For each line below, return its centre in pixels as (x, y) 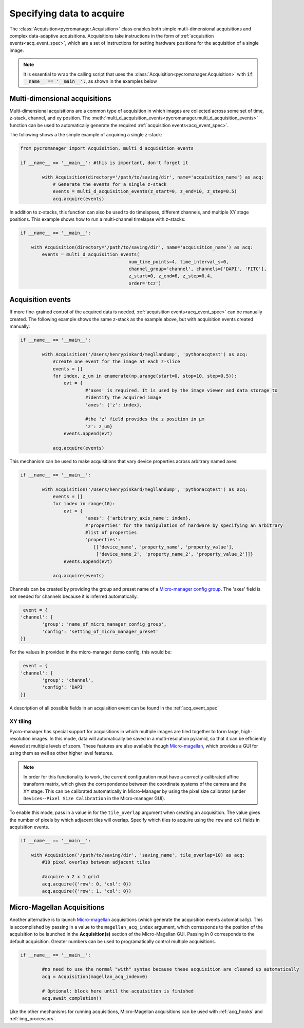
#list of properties (111, 533)
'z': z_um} (99, 426)
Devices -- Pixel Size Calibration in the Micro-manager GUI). (94, 799)
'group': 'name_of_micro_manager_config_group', (104, 624)
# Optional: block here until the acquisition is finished (118, 991)
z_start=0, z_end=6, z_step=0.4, (171, 276)
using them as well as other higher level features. (61, 753)
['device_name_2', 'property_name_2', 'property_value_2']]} (175, 554)
